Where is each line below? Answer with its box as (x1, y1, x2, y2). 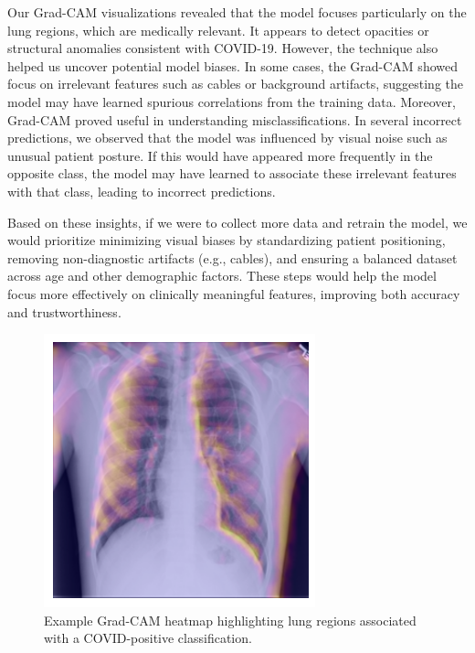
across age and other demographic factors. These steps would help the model (7, 266, 437, 285)
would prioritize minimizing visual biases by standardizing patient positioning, (7, 230, 446, 250)
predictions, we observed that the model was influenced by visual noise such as (7, 128, 448, 147)
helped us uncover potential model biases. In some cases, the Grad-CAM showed (7, 56, 458, 75)
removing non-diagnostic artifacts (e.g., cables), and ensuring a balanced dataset (7, 248, 458, 267)
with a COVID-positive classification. (44, 628, 252, 648)
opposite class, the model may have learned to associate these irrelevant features (7, 164, 457, 183)
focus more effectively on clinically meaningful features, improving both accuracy (7, 284, 460, 303)
